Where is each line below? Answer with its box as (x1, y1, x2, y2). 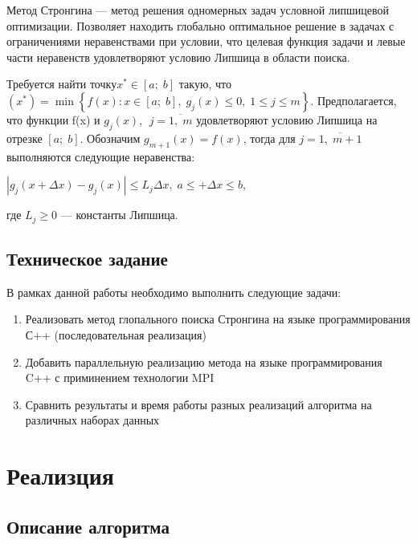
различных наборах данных (25, 412, 160, 428)
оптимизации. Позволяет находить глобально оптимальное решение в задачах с (6, 17, 395, 34)
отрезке (6, 129, 43, 146)
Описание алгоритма (6, 514, 170, 538)
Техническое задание (6, 246, 168, 270)
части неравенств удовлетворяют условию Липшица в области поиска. (6, 48, 350, 65)
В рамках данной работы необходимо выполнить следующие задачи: (6, 283, 341, 300)
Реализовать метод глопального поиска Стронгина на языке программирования (25, 311, 411, 327)
